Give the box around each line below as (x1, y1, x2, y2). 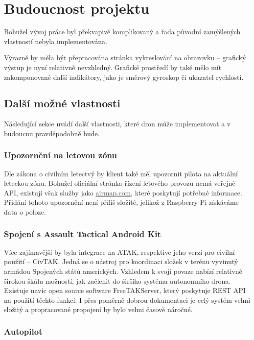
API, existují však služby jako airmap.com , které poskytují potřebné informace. (4, 187, 242, 197)
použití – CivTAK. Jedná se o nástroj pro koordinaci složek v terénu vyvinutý (4, 256, 238, 267)
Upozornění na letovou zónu (4, 149, 117, 161)
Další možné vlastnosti (4, 96, 120, 111)
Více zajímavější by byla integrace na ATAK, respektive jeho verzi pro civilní (4, 246, 235, 257)
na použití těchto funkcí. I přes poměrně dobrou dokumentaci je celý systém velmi (4, 294, 251, 305)
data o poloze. (4, 207, 46, 217)
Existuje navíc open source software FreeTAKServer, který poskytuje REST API (4, 285, 246, 295)
